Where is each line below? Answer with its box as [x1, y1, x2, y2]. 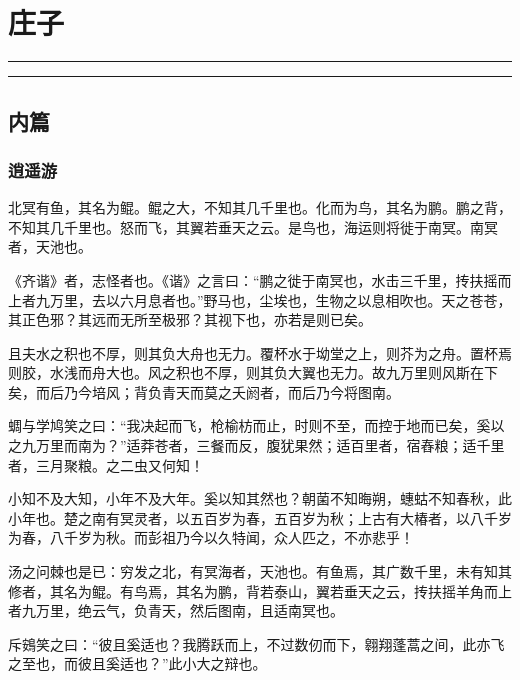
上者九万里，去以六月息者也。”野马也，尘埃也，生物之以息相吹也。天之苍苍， [8, 289, 512, 310]
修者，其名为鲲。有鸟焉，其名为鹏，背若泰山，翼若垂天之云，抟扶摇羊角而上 [8, 580, 512, 601]
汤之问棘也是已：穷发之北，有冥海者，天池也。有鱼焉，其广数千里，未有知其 [8, 561, 512, 582]
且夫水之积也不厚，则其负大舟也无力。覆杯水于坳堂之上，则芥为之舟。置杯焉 [8, 342, 512, 363]
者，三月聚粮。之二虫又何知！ [8, 454, 204, 475]
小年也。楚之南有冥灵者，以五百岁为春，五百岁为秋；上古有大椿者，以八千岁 [8, 507, 512, 528]
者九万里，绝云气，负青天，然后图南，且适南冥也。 [8, 600, 344, 621]
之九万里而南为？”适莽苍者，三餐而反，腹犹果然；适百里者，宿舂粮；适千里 [8, 435, 505, 456]
